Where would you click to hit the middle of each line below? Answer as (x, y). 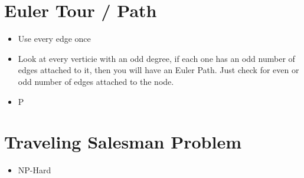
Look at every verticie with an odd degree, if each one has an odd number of (156, 58)
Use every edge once (54, 39)
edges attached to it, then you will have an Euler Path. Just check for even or (158, 70)
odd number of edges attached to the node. (96, 81)
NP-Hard (35, 170)
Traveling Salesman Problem (123, 142)
